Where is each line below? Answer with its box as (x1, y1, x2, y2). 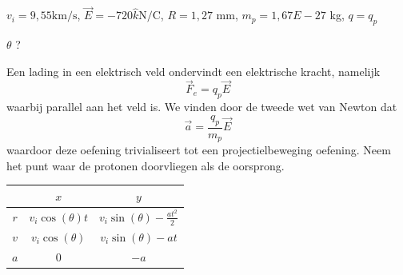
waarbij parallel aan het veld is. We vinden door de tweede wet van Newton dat (6, 98, 397, 115)
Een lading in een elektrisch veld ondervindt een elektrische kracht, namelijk (6, 62, 381, 79)
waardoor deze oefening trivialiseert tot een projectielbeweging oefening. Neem (6, 141, 391, 158)
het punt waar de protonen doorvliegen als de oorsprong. (6, 157, 285, 173)
